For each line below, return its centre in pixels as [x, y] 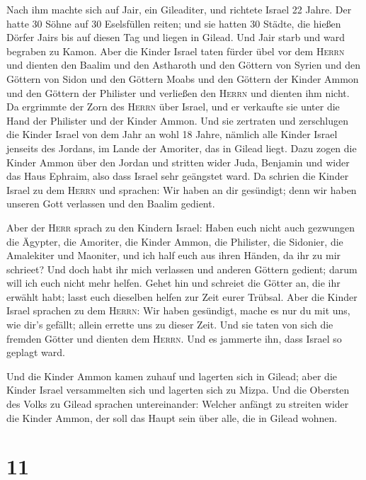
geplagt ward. [36, 352]
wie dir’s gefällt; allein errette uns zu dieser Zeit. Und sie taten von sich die [170, 325]
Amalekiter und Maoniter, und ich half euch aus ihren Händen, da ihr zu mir [174, 255]
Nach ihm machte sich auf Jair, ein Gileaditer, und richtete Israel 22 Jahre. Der [179, 9]
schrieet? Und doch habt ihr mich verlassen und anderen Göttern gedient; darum [182, 269]
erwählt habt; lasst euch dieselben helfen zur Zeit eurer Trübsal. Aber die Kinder [182, 296]
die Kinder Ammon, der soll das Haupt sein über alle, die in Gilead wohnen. [172, 417]
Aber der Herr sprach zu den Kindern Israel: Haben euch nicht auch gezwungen [181, 227]
